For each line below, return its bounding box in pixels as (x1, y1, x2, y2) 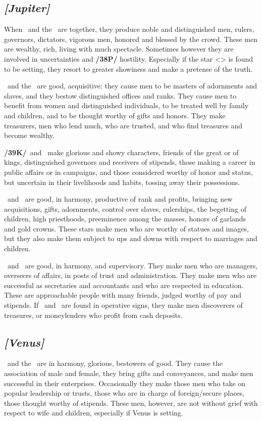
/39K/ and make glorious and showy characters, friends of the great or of (4, 147, 239, 157)
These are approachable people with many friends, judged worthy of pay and (4, 290, 242, 300)
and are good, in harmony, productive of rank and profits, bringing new (7, 194, 233, 204)
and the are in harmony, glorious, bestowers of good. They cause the (7, 358, 223, 368)
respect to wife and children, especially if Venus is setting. (4, 407, 183, 418)
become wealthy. (4, 130, 55, 141)
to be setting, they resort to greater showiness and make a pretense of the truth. (4, 63, 253, 74)
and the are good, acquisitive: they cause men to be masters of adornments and (7, 80, 257, 91)
